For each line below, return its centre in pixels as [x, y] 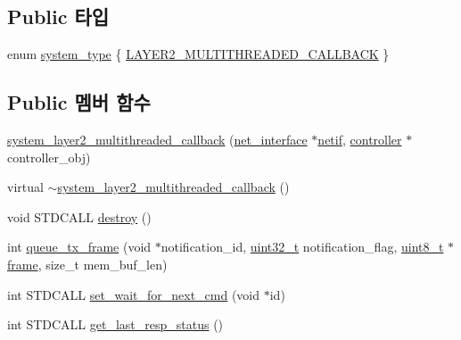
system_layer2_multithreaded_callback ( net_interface [157, 139]
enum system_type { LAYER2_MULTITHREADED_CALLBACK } [198, 54]
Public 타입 [58, 17]
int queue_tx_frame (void [79, 247]
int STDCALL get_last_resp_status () [115, 324]
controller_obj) [49, 157]
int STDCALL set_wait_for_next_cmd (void [134, 294]
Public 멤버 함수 [79, 102]
